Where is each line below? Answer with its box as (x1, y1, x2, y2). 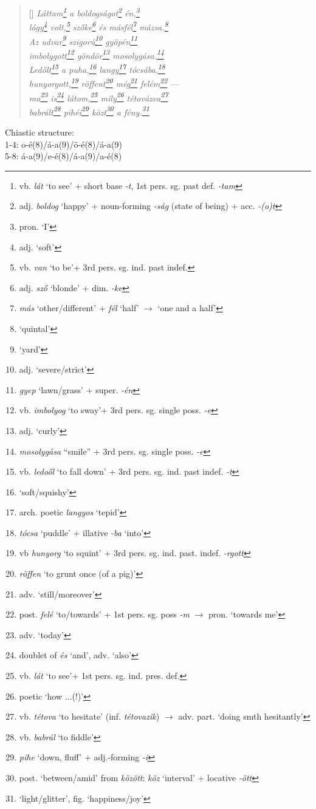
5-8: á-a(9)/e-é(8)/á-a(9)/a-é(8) (5, 150, 122, 162)
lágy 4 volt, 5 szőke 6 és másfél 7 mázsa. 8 (29, 19, 168, 33)
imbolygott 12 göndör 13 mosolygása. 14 (29, 47, 164, 61)
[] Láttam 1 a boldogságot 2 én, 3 (29, 5, 140, 19)
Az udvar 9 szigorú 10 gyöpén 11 (29, 33, 138, 47)
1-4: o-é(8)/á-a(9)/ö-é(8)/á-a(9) (5, 137, 122, 150)
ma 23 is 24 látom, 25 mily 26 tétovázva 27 (29, 89, 168, 104)
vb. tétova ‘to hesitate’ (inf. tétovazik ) (19, 710, 160, 723)
